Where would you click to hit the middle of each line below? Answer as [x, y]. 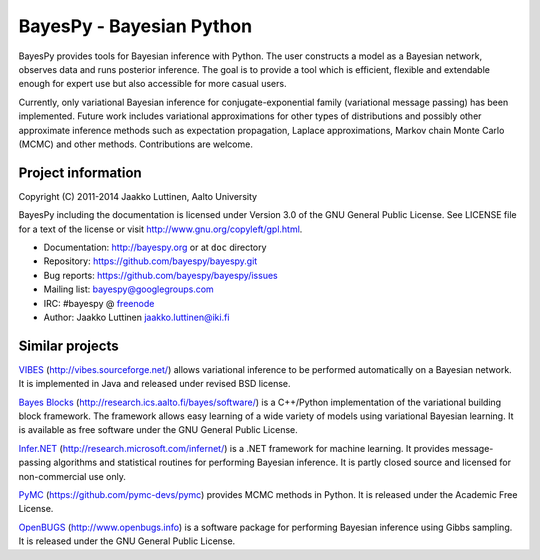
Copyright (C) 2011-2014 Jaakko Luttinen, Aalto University [138, 196]
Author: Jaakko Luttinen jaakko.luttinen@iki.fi [136, 317]
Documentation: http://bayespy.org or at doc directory [155, 247]
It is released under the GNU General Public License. [127, 541]
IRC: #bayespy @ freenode [99, 303]
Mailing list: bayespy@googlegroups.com [128, 289]
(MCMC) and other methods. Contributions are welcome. [136, 144]
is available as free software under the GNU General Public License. [158, 430]
